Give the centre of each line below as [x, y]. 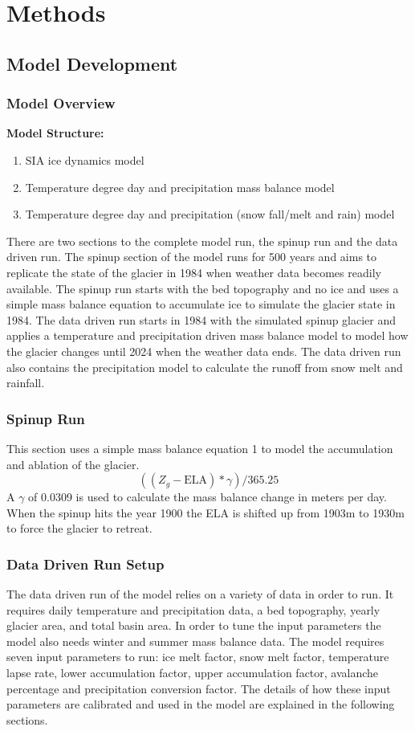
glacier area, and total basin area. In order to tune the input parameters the [194, 625]
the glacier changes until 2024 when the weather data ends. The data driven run [204, 351]
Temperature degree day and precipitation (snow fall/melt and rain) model [210, 214]
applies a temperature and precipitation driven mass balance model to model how [207, 335]
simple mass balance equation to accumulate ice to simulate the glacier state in [201, 304]
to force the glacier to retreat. [79, 528]
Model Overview [61, 103]
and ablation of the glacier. [73, 464]
